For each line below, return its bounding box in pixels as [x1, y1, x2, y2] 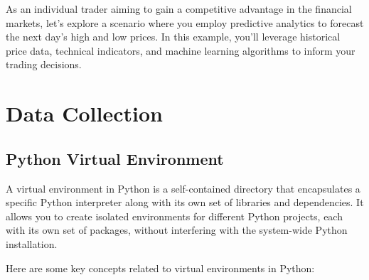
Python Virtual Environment [6, 147, 224, 169]
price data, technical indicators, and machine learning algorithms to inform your [6, 43, 355, 58]
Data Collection [6, 99, 163, 128]
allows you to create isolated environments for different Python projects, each [6, 208, 343, 223]
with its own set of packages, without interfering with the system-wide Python [6, 222, 348, 237]
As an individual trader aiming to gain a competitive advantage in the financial [6, 1, 352, 16]
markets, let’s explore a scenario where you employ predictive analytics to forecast [6, 15, 364, 30]
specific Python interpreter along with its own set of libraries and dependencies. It [6, 195, 364, 210]
